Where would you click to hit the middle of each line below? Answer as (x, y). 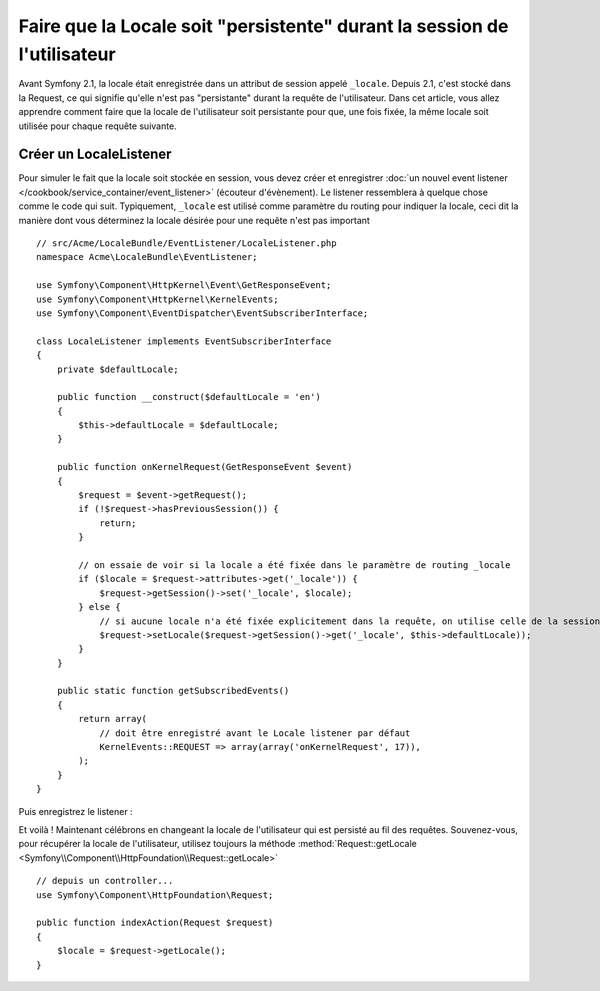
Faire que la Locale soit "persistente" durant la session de (263, 26)
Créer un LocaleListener (95, 154)
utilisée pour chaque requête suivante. (97, 126)
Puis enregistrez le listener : (76, 811)
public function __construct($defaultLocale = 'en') (189, 397)
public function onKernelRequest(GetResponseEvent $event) (204, 467)
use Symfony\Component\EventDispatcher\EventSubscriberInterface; (202, 313)
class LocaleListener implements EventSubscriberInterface (184, 341)
